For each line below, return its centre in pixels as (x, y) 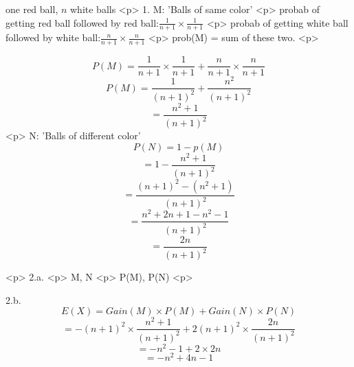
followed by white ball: (53, 37)
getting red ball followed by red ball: (82, 22)
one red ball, (32, 9)
